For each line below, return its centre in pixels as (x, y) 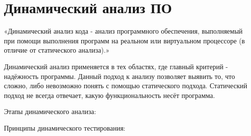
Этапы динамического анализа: (50, 111)
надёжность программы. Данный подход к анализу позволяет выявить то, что (120, 76)
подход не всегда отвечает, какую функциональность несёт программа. (110, 95)
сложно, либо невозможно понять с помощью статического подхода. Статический (126, 86)
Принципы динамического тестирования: (65, 127)
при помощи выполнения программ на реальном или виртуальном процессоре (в (125, 40)
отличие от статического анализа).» (57, 50)
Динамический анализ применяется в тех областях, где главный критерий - (116, 66)
